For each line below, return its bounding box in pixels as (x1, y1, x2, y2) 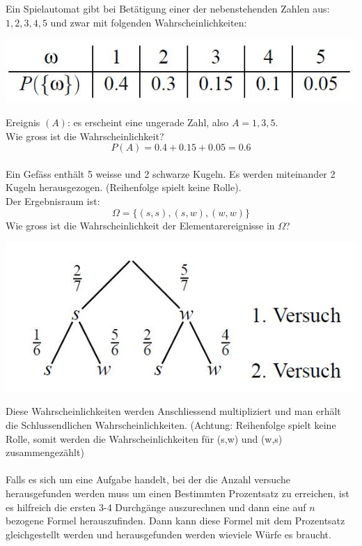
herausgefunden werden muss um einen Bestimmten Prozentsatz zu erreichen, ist (6, 486, 349, 501)
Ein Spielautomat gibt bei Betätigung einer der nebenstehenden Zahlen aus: (6, 1, 330, 15)
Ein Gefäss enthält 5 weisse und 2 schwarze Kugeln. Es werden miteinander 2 (6, 166, 336, 181)
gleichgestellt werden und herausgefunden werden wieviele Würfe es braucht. (6, 526, 331, 541)
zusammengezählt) (6, 445, 84, 460)
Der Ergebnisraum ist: (6, 194, 100, 208)
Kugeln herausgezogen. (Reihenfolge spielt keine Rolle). (6, 180, 242, 195)
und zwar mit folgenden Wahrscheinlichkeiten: (50, 15, 247, 29)
